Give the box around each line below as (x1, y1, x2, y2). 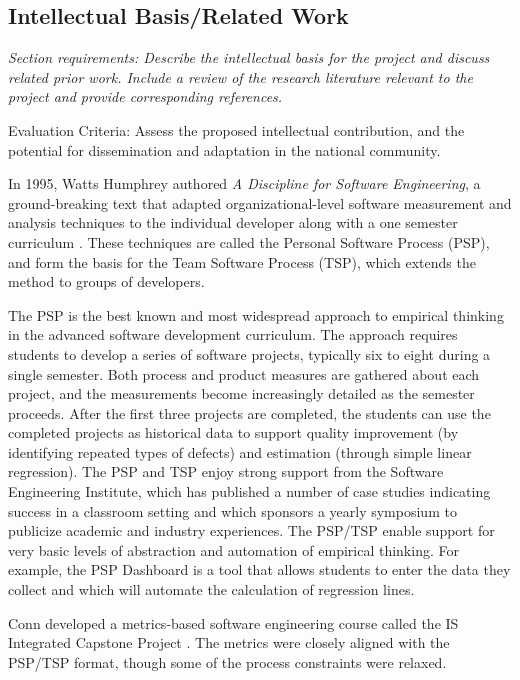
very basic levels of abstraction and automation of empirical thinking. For (8, 539, 459, 560)
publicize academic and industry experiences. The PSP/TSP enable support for (8, 520, 495, 541)
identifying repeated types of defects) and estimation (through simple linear (8, 441, 472, 462)
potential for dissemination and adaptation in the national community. (8, 139, 441, 160)
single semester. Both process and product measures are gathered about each (8, 363, 480, 384)
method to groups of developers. (8, 271, 205, 292)
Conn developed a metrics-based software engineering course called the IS (8, 612, 459, 633)
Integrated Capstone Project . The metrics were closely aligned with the (8, 632, 450, 653)
